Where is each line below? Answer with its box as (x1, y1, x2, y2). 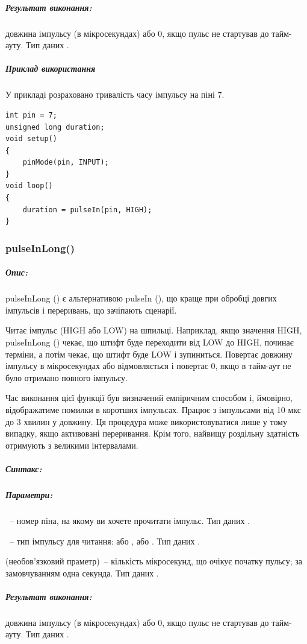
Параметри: (5, 488, 53, 500)
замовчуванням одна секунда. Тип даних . (5, 566, 159, 579)
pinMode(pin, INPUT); (22, 158, 109, 167)
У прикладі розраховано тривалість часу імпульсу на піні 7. (5, 88, 225, 101)
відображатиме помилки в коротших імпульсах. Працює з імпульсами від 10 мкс (5, 403, 301, 415)
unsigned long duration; (5, 122, 105, 131)
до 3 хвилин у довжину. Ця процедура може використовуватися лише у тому (5, 415, 287, 428)
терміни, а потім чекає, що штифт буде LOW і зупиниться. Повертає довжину (5, 347, 293, 360)
